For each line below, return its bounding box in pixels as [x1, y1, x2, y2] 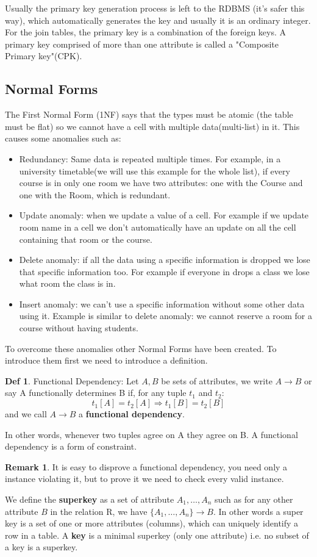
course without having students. [19, 322, 138, 334]
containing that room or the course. [19, 232, 152, 245]
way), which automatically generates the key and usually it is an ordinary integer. [5, 13, 311, 26]
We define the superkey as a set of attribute [5, 493, 174, 506]
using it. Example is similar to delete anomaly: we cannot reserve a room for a [19, 309, 312, 322]
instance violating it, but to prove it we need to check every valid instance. [5, 472, 284, 485]
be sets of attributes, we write [161, 374, 272, 387]
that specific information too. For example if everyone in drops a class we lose [19, 265, 310, 278]
